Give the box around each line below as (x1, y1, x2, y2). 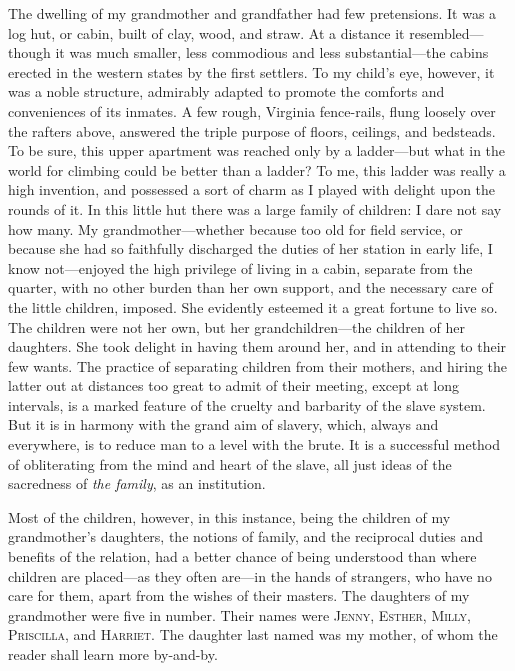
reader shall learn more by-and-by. (8, 644, 218, 664)
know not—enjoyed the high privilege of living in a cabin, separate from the (8, 257, 473, 278)
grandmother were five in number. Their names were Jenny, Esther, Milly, (8, 604, 471, 625)
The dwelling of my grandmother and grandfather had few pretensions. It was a (8, 3, 497, 23)
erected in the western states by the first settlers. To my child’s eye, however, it (8, 61, 495, 82)
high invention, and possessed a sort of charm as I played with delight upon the (8, 179, 496, 200)
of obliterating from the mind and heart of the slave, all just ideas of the (8, 453, 452, 474)
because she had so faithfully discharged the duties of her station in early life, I (8, 238, 493, 259)
